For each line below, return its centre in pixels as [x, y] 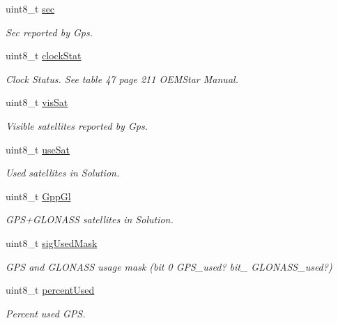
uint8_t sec [30, 8]
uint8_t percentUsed [50, 290]
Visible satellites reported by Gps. [77, 125]
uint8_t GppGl [38, 196]
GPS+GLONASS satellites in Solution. [90, 219]
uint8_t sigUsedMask [52, 242]
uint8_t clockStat [44, 55]
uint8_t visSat [37, 102]
